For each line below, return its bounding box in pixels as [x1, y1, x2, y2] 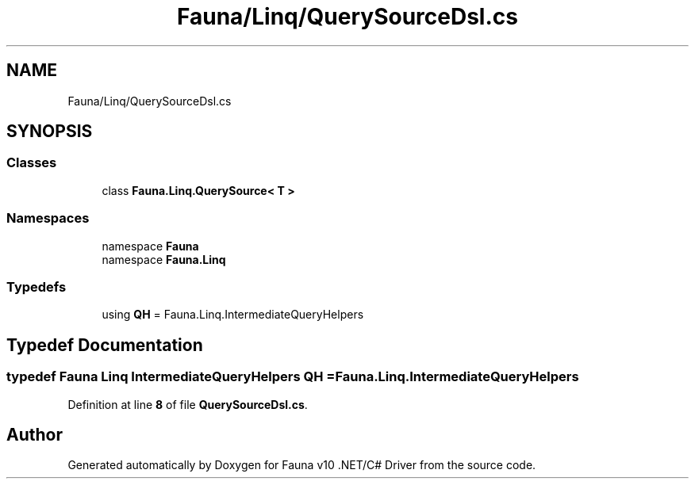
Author [6, 424, 63, 445]
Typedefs [6, 278, 67, 295]
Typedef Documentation [6, 334, 203, 355]
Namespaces [6, 210, 90, 227]
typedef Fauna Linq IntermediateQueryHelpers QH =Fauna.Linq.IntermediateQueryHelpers [6, 369, 579, 385]
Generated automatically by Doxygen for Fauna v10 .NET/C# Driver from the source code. [67, 458, 536, 472]
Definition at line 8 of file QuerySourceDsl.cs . [67, 397, 308, 411]
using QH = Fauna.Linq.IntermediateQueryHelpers [102, 307, 364, 322]
